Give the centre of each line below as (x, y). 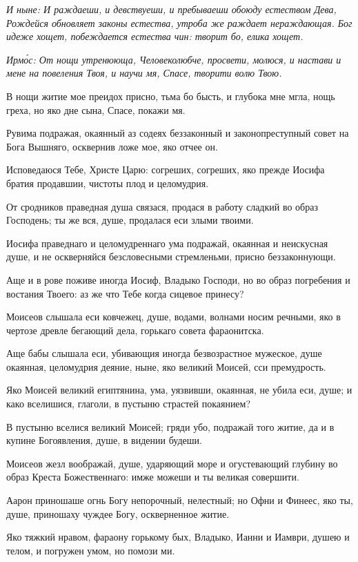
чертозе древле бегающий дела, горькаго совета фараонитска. (135, 330)
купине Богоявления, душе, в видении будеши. (104, 440)
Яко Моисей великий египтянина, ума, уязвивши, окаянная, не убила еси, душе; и (179, 390)
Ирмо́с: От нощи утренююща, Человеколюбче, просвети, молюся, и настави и (174, 59)
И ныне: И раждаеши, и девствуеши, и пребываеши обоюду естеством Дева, (171, 9)
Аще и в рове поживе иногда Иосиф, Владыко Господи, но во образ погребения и (178, 279)
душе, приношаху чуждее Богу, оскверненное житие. (118, 513)
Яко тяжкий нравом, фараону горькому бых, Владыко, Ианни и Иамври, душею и (178, 537)
